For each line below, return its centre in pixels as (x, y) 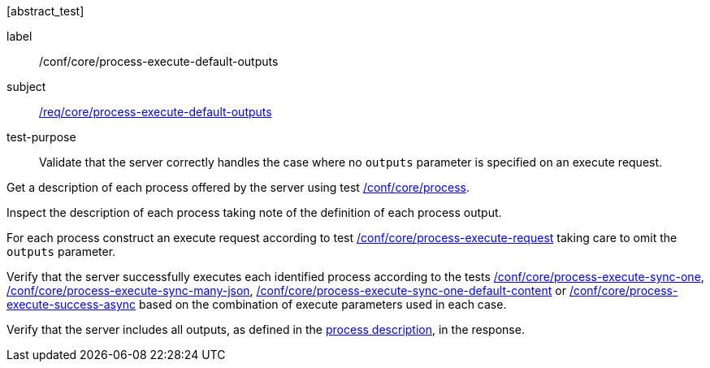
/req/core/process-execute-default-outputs (156, 112)
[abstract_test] (45, 11)
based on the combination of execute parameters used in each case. (323, 304)
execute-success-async (71, 304)
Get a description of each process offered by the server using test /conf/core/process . (238, 187)
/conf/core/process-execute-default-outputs (159, 61)
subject (26, 87)
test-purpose (41, 137)
